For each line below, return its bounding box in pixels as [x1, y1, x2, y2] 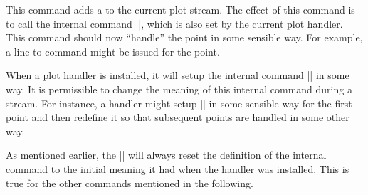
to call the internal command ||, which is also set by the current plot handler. [6, 16, 343, 31]
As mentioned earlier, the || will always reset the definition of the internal [6, 147, 327, 162]
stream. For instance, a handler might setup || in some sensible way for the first [6, 95, 352, 110]
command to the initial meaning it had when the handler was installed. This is [6, 161, 349, 176]
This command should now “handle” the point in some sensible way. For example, [6, 30, 363, 45]
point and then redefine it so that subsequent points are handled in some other [6, 110, 349, 125]
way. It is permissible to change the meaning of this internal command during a [6, 81, 352, 96]
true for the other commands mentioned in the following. [6, 175, 253, 190]
